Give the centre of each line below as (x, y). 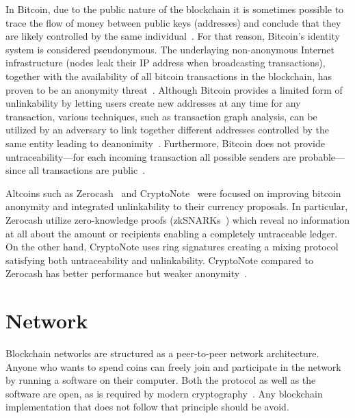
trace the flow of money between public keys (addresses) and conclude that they (173, 22)
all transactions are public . (87, 170)
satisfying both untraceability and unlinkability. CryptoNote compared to (159, 260)
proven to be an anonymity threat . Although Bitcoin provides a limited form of (174, 89)
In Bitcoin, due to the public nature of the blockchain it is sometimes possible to (175, 9)
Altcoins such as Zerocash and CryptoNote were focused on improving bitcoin (173, 193)
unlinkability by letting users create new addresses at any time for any (153, 103)
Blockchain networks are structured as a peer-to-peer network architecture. (162, 353)
